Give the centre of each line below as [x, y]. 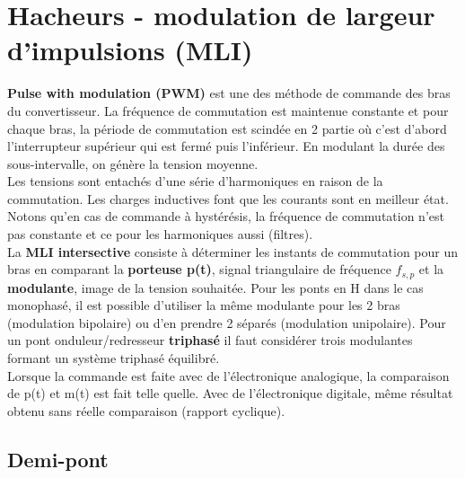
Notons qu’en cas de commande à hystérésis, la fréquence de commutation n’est [226, 216]
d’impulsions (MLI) [130, 50]
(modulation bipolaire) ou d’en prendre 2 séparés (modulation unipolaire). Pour [227, 322]
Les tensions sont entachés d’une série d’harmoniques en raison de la [195, 181]
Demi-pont [58, 459]
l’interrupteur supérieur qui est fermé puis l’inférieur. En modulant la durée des [226, 146]
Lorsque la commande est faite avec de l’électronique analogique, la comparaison [228, 375]
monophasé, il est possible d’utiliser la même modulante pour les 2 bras [204, 305]
